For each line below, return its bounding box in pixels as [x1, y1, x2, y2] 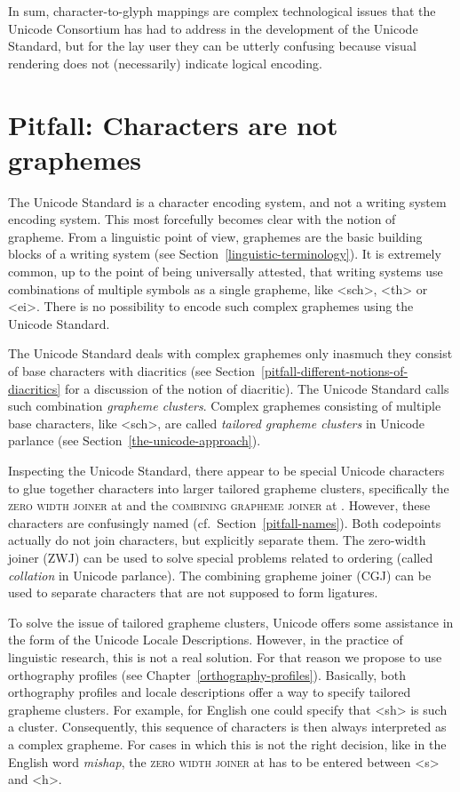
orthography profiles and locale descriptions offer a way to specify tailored [8, 683, 411, 701]
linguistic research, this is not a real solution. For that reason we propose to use [8, 647, 442, 666]
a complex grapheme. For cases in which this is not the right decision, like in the [8, 734, 447, 753]
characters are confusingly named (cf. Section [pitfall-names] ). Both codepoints [8, 513, 441, 532]
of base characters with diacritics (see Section [8, 362, 256, 380]
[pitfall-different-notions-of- [261, 362, 408, 380]
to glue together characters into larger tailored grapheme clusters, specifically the [8, 478, 449, 497]
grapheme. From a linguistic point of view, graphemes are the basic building [8, 227, 423, 245]
